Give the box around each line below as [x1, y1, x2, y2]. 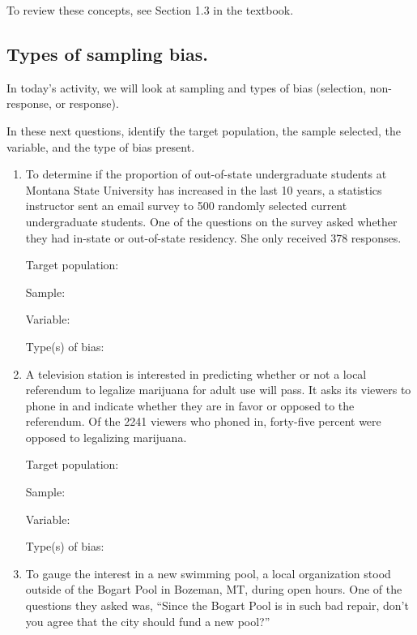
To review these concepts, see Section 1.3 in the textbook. [6, 2, 294, 18]
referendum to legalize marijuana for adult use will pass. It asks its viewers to [25, 381, 411, 398]
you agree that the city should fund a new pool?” [25, 612, 270, 629]
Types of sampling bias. [6, 41, 208, 66]
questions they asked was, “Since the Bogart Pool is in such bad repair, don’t [25, 597, 409, 614]
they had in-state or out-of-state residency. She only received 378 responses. [25, 229, 402, 246]
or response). [55, 95, 119, 112]
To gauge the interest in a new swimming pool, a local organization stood [25, 564, 391, 581]
